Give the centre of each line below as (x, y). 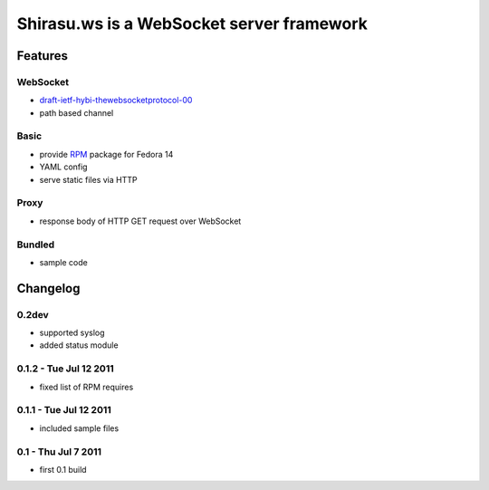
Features (42, 56)
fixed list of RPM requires (86, 387)
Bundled (35, 245)
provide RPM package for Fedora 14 (106, 154)
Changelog (48, 288)
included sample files (79, 428)
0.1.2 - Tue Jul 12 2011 (66, 369)
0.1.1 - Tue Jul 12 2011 (64, 410)
